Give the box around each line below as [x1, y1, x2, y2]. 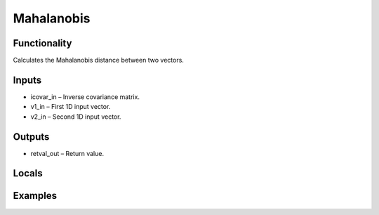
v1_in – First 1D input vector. [30, 103, 111, 111]
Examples [13, 190, 58, 202]
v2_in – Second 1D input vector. [30, 112, 121, 121]
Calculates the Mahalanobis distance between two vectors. [13, 56, 184, 65]
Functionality [13, 37, 72, 49]
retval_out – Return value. [30, 149, 105, 157]
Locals [13, 167, 43, 179]
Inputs [13, 74, 42, 86]
